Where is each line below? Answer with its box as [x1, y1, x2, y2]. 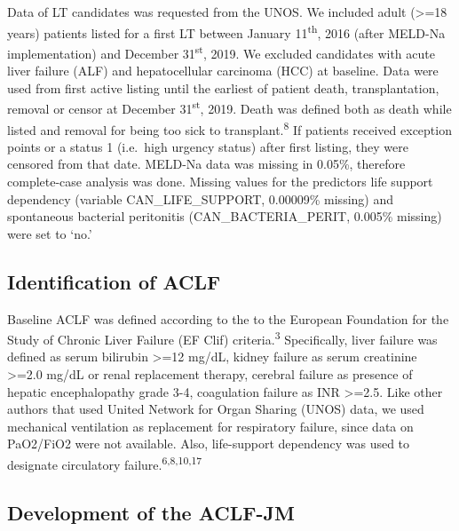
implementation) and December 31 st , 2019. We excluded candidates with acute [7, 41, 435, 62]
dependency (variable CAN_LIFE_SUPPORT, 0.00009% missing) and [7, 189, 394, 208]
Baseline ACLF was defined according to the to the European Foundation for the [7, 309, 449, 328]
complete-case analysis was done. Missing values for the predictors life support [7, 171, 433, 190]
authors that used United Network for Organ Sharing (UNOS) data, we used [7, 400, 424, 418]
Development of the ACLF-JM [7, 498, 295, 526]
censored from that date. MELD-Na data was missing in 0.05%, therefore [7, 155, 406, 173]
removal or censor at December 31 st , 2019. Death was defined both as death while [7, 97, 452, 117]
